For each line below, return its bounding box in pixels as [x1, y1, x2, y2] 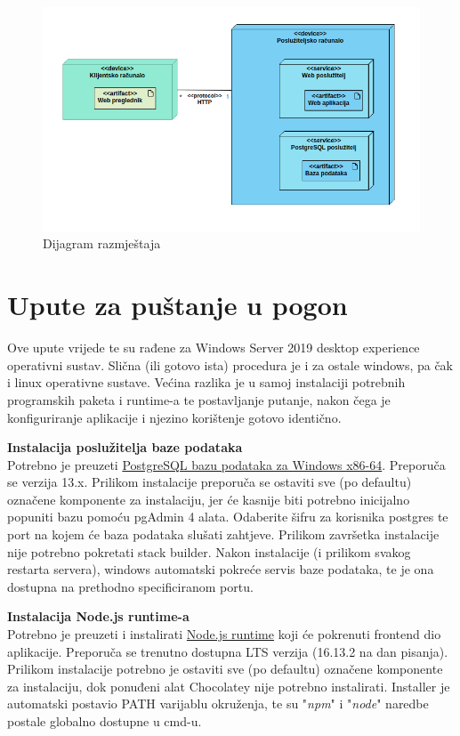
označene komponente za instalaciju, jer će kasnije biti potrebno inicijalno [7, 489, 410, 508]
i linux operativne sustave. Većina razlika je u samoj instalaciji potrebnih [7, 373, 406, 392]
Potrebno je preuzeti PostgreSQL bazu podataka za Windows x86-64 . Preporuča [7, 455, 446, 473]
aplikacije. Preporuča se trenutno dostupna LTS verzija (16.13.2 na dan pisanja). [7, 642, 448, 660]
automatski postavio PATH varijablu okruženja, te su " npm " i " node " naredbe [7, 694, 429, 713]
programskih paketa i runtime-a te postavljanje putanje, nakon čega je [7, 390, 391, 408]
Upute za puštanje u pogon [7, 287, 348, 323]
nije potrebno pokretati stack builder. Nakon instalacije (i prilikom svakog [7, 542, 411, 561]
